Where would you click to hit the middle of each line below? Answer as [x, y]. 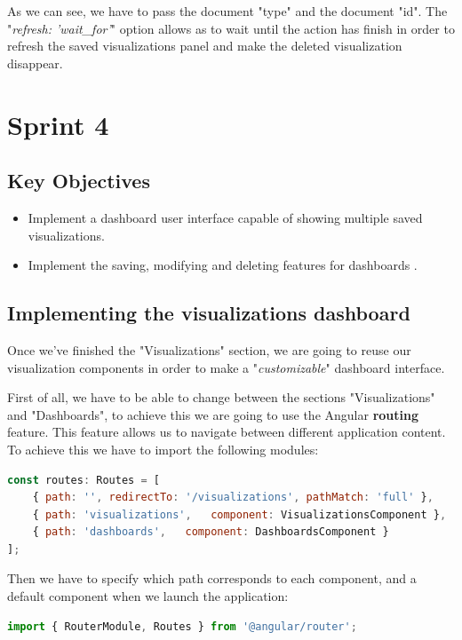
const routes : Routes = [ [84, 480]
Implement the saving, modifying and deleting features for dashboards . [223, 265]
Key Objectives [79, 181]
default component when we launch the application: [148, 596]
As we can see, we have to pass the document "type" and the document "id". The [227, 11]
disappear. [35, 63]
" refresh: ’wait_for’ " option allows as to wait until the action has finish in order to [231, 28]
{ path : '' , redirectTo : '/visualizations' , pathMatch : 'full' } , [233, 498]
